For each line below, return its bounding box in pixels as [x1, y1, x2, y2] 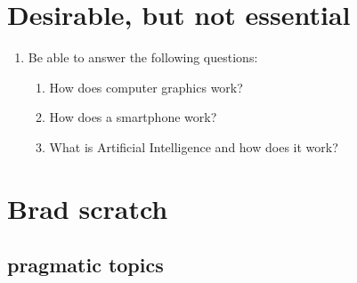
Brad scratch [7, 190, 168, 226]
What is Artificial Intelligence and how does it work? [49, 137, 338, 156]
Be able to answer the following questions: [28, 48, 258, 67]
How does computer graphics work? [49, 77, 243, 96]
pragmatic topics [7, 251, 164, 279]
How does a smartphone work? [49, 108, 217, 126]
